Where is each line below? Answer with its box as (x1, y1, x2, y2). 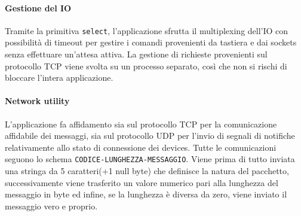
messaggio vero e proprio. (5, 199, 98, 212)
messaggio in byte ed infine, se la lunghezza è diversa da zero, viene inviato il (5, 188, 287, 200)
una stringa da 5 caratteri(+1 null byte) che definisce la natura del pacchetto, (5, 165, 289, 177)
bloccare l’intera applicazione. (5, 71, 113, 84)
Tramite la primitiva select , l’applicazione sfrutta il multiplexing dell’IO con (5, 24, 288, 36)
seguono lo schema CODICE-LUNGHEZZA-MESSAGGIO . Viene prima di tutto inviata (5, 153, 295, 165)
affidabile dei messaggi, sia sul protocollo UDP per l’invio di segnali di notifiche (5, 129, 295, 142)
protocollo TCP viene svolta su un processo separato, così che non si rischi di (5, 59, 287, 72)
